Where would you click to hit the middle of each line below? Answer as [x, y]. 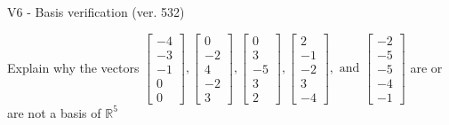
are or [426, 67]
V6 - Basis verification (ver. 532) [96, 12]
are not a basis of [54, 112]
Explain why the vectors [73, 67]
